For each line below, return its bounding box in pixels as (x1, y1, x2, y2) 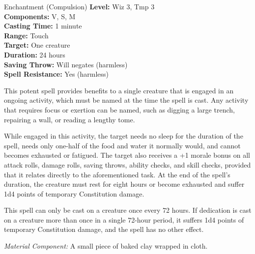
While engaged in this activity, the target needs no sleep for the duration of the (4, 131, 243, 141)
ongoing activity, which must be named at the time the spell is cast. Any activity (4, 95, 249, 105)
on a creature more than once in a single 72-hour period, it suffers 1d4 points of (4, 214, 244, 225)
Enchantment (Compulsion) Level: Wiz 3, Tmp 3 (4, 1, 155, 11)
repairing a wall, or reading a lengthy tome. (4, 114, 135, 124)
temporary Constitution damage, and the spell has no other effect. (4, 224, 204, 234)
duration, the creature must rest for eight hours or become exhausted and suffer (4, 179, 245, 189)
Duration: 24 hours (4, 49, 65, 59)
